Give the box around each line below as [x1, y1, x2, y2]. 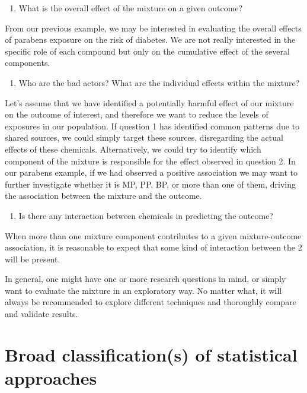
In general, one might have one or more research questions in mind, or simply [5, 272, 286, 285]
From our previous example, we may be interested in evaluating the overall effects [5, 21, 302, 34]
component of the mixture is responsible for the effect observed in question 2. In [5, 154, 296, 167]
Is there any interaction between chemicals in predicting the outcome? [18, 209, 273, 221]
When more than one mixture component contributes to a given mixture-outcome [5, 229, 302, 242]
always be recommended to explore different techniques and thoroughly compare [5, 296, 296, 308]
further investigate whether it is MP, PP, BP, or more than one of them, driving [5, 178, 296, 190]
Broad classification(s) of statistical [5, 342, 298, 366]
